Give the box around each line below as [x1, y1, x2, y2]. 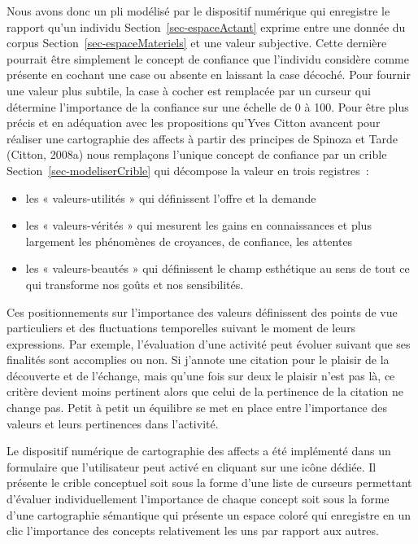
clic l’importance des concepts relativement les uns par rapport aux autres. [7, 522, 379, 539]
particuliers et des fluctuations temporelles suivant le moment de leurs [7, 319, 356, 336]
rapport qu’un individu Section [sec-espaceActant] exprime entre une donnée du [7, 18, 406, 35]
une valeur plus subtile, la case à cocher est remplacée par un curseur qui [7, 81, 371, 99]
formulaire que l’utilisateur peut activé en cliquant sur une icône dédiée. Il [7, 458, 377, 475]
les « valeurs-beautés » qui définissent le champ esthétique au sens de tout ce [25, 260, 410, 277]
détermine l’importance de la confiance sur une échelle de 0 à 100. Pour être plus [7, 98, 409, 115]
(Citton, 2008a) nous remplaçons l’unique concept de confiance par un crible [7, 146, 387, 163]
